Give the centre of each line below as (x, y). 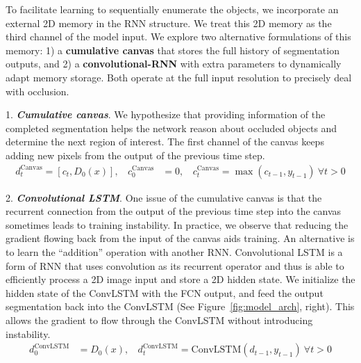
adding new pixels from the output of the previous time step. (135, 155)
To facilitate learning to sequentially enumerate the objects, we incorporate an (172, 9)
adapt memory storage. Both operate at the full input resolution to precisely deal (179, 77)
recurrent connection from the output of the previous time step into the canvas (174, 211)
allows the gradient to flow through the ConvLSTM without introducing (159, 320)
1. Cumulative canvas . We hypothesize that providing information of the (166, 114)
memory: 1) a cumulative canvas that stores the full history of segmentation (173, 50)
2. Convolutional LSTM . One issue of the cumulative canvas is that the (164, 197)
